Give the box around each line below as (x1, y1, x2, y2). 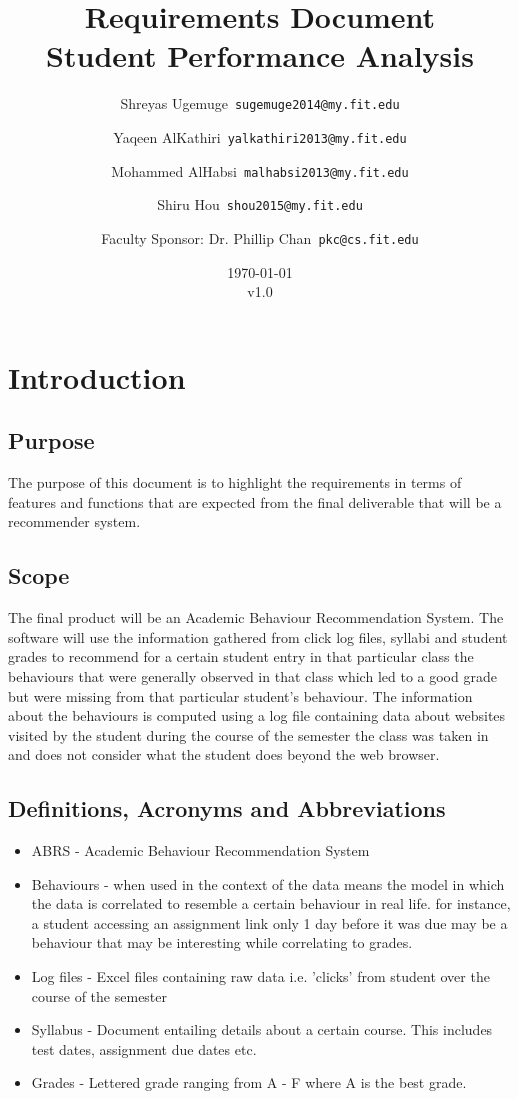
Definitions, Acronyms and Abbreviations (8, 793, 446, 824)
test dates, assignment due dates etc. (31, 1038, 257, 1059)
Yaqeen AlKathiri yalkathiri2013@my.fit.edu (113, 126, 407, 147)
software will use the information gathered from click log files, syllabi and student (8, 626, 508, 647)
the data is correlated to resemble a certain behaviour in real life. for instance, (31, 893, 511, 914)
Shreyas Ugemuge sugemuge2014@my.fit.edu (120, 93, 400, 114)
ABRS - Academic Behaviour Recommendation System (31, 840, 370, 861)
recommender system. (8, 511, 141, 532)
